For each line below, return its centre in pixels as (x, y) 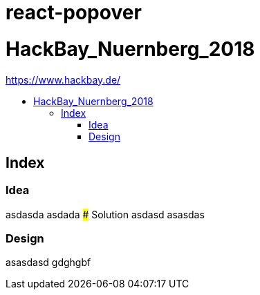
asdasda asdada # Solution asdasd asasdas (105, 214)
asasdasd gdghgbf (48, 263)
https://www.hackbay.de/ (63, 79)
